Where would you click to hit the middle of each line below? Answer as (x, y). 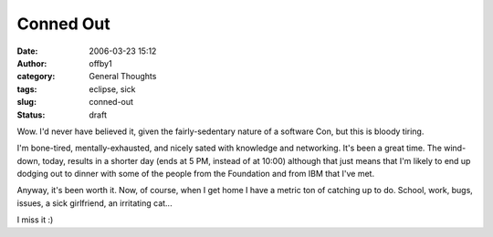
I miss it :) (35, 220)
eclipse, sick (112, 89)
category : (36, 77)
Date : (27, 51)
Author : (32, 63)
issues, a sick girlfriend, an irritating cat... (94, 203)
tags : (27, 89)
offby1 (101, 63)
